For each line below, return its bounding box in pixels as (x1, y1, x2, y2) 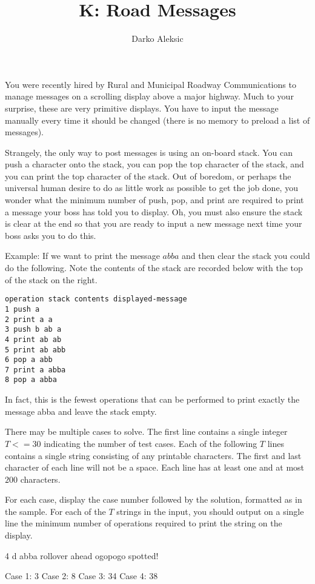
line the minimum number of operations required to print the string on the (5, 517, 282, 529)
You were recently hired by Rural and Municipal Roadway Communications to (5, 78, 296, 90)
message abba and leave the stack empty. (5, 404, 157, 417)
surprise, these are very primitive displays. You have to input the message (5, 101, 279, 114)
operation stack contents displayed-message (5, 295, 187, 304)
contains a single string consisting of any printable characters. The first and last (5, 449, 302, 461)
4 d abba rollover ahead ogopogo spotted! (5, 549, 159, 562)
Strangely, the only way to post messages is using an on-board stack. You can (5, 146, 293, 158)
